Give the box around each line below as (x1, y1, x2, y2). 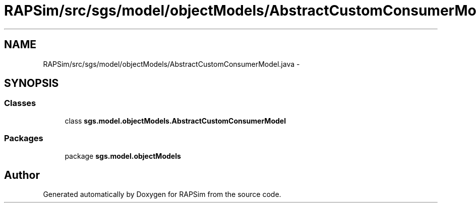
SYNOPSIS (4, 77, 59, 90)
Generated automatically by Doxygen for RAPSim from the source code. (43, 190, 281, 199)
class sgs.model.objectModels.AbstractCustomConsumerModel (65, 116, 286, 125)
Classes (4, 98, 36, 109)
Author (4, 168, 40, 181)
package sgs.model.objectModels (65, 151, 181, 160)
